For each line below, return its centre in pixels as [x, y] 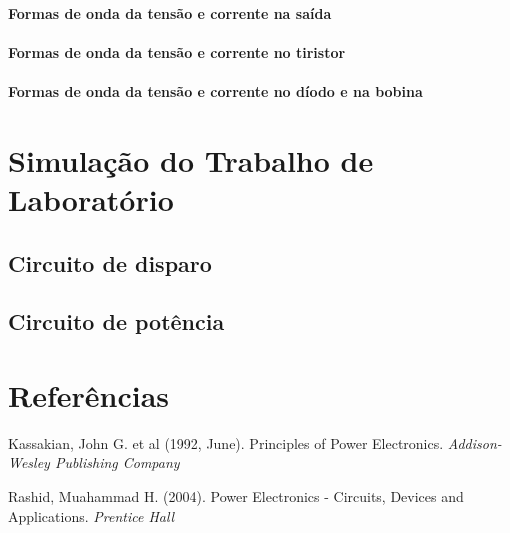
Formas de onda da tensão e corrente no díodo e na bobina [215, 90]
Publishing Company [117, 462]
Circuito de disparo [110, 262]
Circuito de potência [116, 321]
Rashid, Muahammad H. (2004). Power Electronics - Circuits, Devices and [236, 496]
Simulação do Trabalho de [191, 159]
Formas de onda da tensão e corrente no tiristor [177, 51]
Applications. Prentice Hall [91, 515]
